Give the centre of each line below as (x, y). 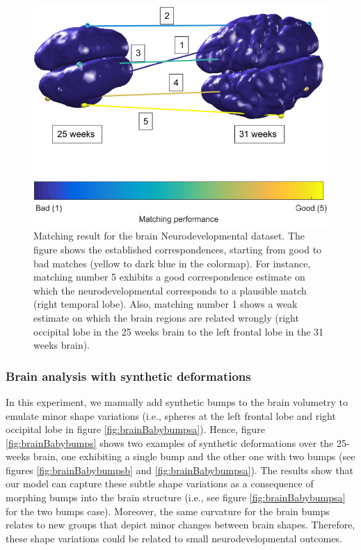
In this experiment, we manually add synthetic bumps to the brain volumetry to (177, 401)
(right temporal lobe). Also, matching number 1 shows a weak (166, 304)
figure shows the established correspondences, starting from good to (178, 249)
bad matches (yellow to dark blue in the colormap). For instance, (172, 263)
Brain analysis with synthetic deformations (128, 376)
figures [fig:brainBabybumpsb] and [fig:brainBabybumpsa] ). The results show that (180, 470)
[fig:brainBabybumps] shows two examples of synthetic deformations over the (170, 442)
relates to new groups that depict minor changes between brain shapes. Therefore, (180, 525)
